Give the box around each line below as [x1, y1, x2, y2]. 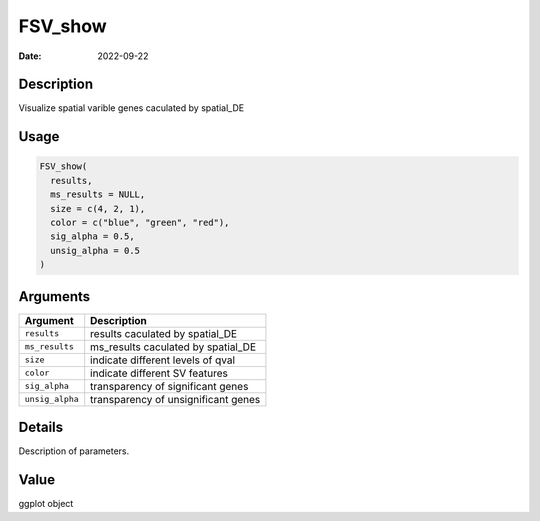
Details [18, 419, 64, 436]
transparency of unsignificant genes [90, 392, 261, 406]
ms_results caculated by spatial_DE [90, 340, 257, 354]
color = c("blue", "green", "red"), [50, 217, 230, 229]
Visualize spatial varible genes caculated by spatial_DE [18, 102, 245, 114]
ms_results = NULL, [50, 189, 146, 200]
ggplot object [18, 498, 74, 510]
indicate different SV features [90, 366, 229, 380]
